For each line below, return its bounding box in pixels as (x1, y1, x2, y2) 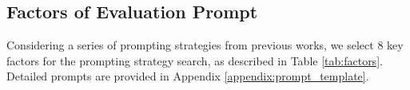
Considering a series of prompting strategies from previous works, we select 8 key (6, 37, 404, 53)
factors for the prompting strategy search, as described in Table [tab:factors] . (6, 52, 383, 68)
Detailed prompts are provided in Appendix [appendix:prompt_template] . (6, 68, 369, 84)
